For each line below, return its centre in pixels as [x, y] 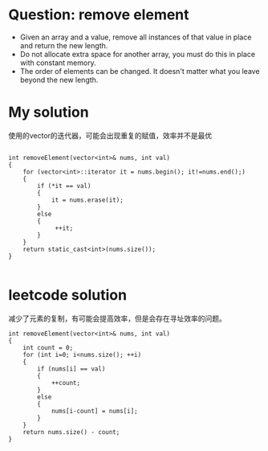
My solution [49, 112]
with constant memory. [58, 63]
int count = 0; [48, 347]
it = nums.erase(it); [87, 200]
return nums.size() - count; [71, 432]
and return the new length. [64, 45]
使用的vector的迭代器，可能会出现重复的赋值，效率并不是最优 [110, 135]
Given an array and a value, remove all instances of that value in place [136, 37]
